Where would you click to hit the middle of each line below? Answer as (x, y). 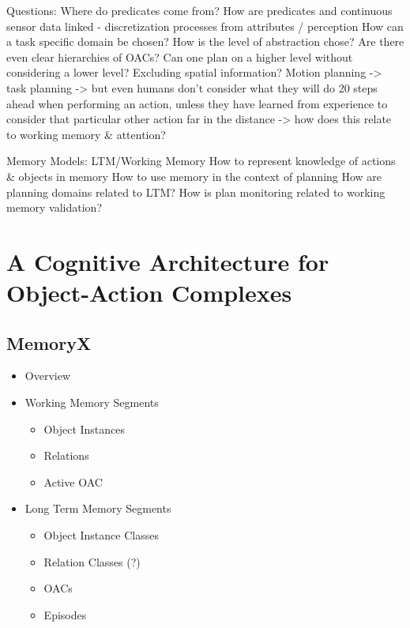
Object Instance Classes (101, 535)
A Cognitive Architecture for (168, 261)
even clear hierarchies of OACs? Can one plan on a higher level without (180, 56)
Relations (66, 455)
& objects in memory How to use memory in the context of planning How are (194, 176)
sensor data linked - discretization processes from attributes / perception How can (205, 26)
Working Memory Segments (92, 402)
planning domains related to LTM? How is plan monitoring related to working (196, 192)
